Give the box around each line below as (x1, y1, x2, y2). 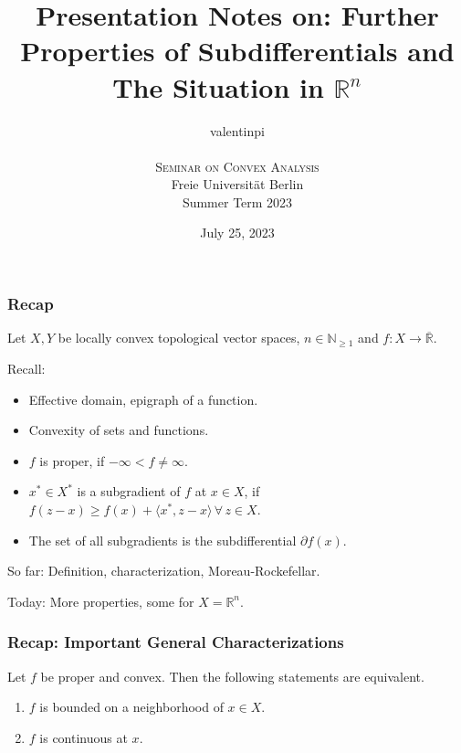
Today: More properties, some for (7, 591, 194, 610)
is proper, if (39, 451, 105, 470)
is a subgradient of (77, 482, 181, 501)
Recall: (7, 358, 46, 377)
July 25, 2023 (200, 223, 275, 242)
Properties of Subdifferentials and (20, 32, 455, 69)
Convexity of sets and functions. (28, 420, 209, 440)
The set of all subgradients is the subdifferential (28, 530, 297, 549)
